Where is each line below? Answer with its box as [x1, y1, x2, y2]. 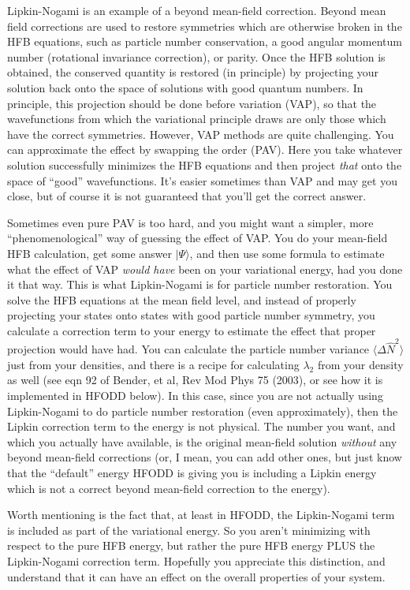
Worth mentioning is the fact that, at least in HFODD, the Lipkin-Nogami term [7, 506, 395, 523]
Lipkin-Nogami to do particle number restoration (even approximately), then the [7, 402, 398, 419]
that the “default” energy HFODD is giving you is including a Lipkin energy [7, 464, 377, 480]
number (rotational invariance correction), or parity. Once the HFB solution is [7, 48, 386, 65]
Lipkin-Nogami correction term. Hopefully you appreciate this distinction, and [7, 552, 386, 569]
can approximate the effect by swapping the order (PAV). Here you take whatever [7, 141, 403, 158]
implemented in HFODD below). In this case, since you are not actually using [7, 386, 383, 403]
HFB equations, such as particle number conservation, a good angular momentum [7, 33, 402, 50]
